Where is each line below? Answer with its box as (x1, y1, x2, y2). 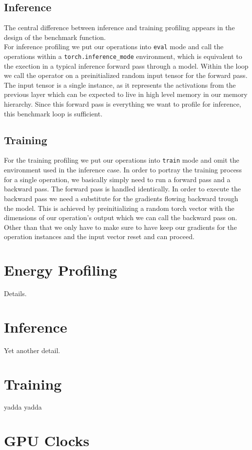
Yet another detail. (4, 345, 60, 355)
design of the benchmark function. (4, 32, 106, 42)
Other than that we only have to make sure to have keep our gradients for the (4, 222, 237, 232)
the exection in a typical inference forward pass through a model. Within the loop (4, 60, 249, 71)
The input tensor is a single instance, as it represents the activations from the (4, 79, 236, 90)
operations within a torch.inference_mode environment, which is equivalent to (4, 51, 242, 61)
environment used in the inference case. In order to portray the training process (4, 165, 242, 175)
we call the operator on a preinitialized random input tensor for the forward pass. (4, 70, 248, 80)
